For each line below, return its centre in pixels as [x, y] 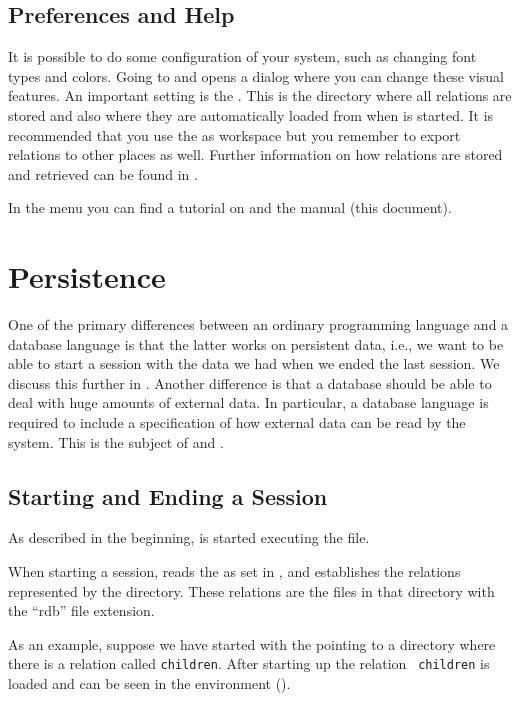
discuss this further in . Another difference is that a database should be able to [250, 382]
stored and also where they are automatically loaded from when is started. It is [251, 114]
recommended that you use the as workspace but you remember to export [234, 134]
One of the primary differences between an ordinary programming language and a [258, 324]
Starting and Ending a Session [168, 495]
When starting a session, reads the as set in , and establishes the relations [234, 571]
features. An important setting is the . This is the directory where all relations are [260, 95]
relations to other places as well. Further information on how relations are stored [255, 154]
